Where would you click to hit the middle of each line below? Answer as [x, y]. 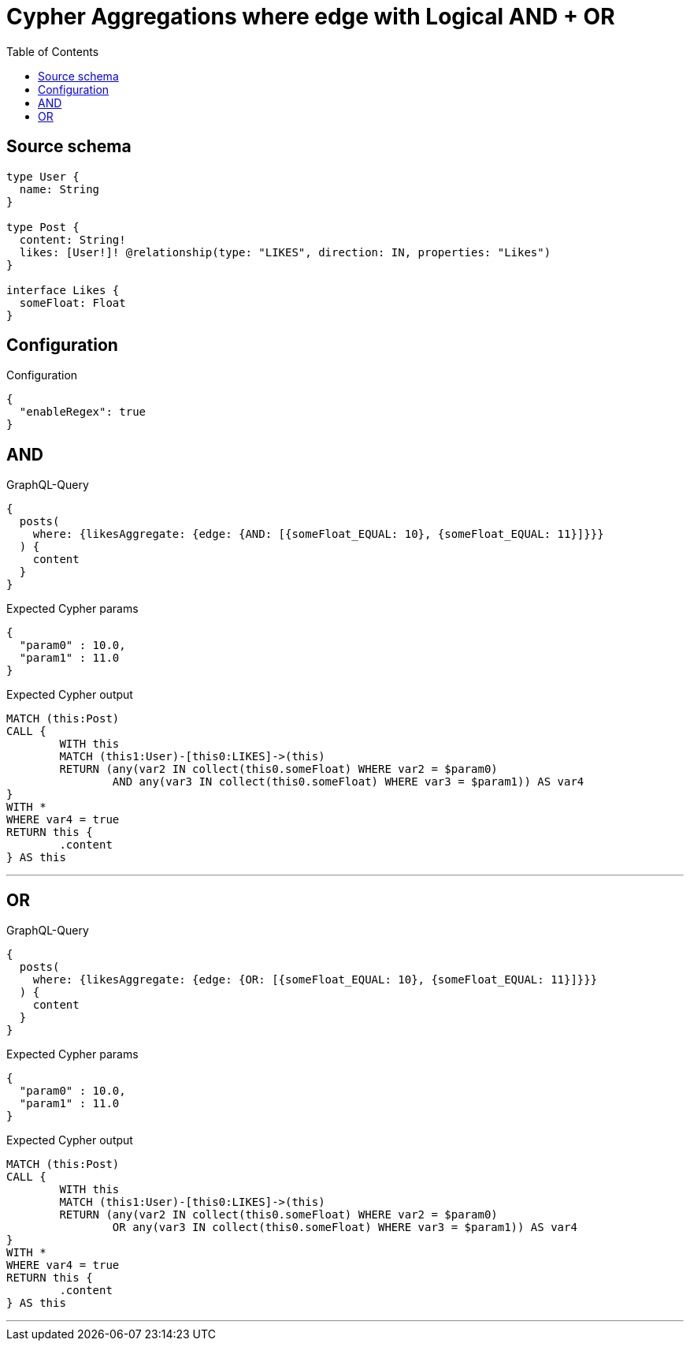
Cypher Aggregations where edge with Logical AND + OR [311, 17]
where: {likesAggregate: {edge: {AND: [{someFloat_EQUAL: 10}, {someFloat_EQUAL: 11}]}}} [318, 534]
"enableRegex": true [83, 412]
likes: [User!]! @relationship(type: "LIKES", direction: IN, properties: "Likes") [285, 252]
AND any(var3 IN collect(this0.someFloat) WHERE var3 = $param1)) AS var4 [348, 782]
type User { [43, 176]
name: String [59, 189]
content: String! [72, 239]
